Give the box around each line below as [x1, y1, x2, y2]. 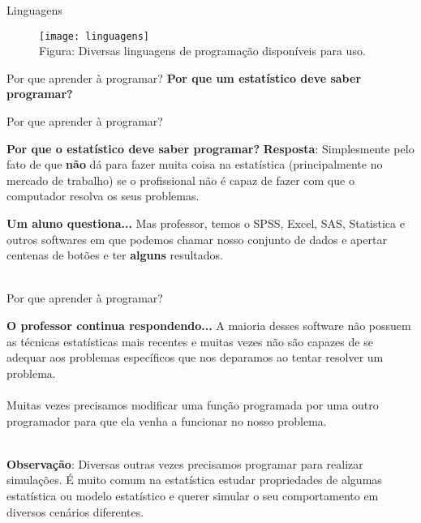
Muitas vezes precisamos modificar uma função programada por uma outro [6, 396, 379, 413]
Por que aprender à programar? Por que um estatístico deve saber [6, 69, 362, 86]
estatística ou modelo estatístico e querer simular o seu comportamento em [6, 487, 379, 504]
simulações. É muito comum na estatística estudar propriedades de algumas [6, 471, 382, 488]
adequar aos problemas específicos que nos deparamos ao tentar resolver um [6, 349, 384, 366]
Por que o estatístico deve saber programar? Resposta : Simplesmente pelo [6, 139, 415, 156]
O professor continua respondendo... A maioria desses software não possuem [6, 316, 411, 333]
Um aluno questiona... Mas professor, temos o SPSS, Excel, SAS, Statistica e [6, 215, 405, 231]
